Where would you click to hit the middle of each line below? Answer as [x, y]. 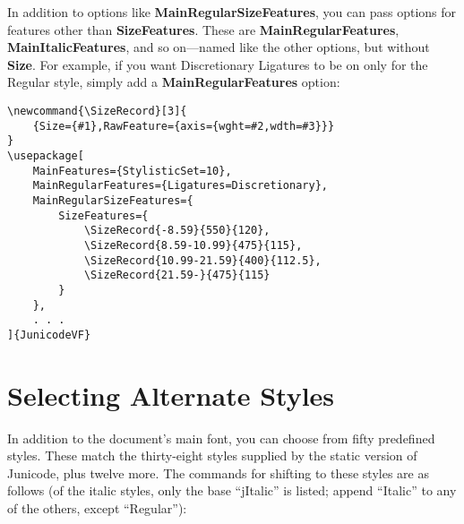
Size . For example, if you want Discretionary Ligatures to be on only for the [218, 64]
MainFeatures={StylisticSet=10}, [132, 171]
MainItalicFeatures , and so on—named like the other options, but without [219, 47]
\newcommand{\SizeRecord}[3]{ [97, 111]
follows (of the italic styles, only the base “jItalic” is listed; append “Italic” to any [232, 490]
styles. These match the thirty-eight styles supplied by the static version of [212, 455]
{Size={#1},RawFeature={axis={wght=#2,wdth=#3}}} [184, 126]
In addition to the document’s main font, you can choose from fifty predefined [221, 438]
